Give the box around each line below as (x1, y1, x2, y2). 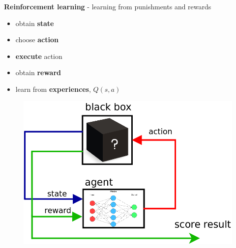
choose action (15, 34, 59, 45)
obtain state (15, 18, 54, 28)
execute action (15, 51, 62, 61)
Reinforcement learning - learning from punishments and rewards (4, 1, 211, 11)
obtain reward (15, 67, 61, 78)
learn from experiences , (15, 83, 91, 94)
